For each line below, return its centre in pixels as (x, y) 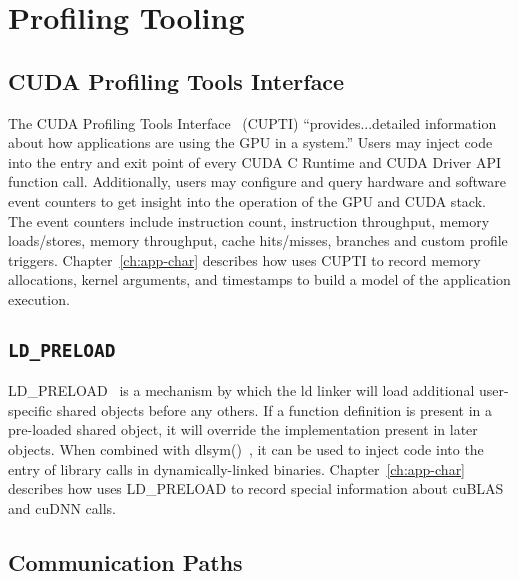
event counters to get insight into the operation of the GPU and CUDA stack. (247, 200)
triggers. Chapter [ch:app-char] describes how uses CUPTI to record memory (244, 259)
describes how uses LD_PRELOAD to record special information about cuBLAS (256, 488)
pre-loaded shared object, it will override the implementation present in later (243, 429)
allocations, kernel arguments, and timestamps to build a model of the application (259, 279)
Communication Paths (125, 561)
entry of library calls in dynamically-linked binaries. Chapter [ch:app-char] (237, 468)
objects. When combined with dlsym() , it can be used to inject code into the (246, 449)
